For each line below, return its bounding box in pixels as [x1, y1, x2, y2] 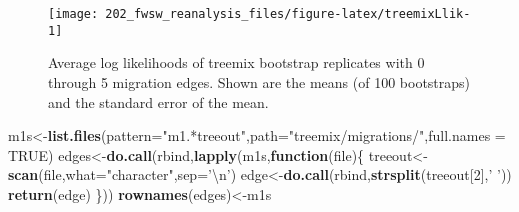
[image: [48, 7, 99, 21]
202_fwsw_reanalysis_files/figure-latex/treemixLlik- [105, 7, 471, 21]
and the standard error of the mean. [48, 91, 269, 112]
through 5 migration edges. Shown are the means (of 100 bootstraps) [48, 71, 471, 92]
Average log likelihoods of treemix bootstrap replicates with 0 [48, 52, 425, 73]
